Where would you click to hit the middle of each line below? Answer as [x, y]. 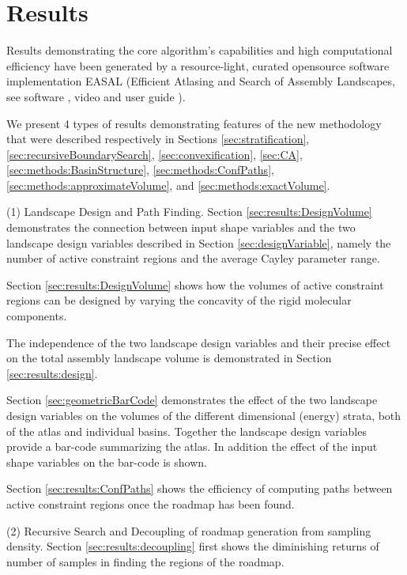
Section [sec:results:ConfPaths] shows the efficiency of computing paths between [200, 488]
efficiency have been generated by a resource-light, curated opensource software [198, 65]
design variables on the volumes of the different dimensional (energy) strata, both [204, 415]
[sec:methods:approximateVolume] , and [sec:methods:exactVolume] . [168, 185]
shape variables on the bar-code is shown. [107, 462]
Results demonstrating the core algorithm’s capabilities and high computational [200, 50]
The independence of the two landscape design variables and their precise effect [199, 342]
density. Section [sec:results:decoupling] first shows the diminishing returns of [193, 546]
